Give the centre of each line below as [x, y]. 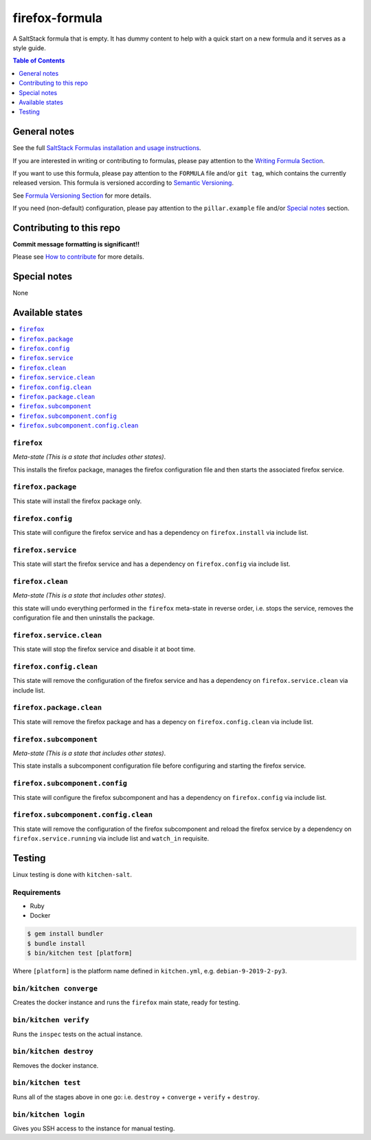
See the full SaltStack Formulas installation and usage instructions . [107, 148]
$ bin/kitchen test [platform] [80, 953]
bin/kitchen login [49, 1114]
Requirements [37, 892]
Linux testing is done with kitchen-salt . [72, 874]
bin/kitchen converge [55, 989]
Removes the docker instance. [56, 1065]
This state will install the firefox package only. [77, 501]
